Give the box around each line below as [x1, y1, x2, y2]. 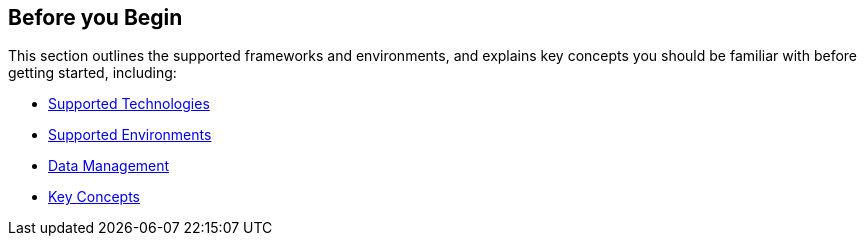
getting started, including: [8, 64, 177, 82]
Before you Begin [8, 5, 183, 30]
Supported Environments [48, 126, 212, 144]
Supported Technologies [48, 95, 210, 113]
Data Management [48, 157, 170, 175]
